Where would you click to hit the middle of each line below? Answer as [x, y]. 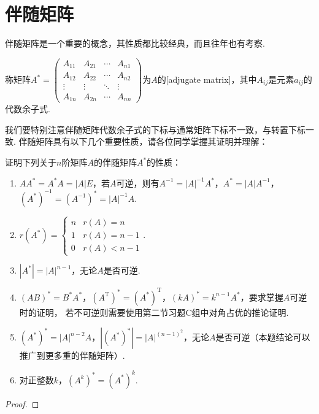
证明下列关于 [31, 162]
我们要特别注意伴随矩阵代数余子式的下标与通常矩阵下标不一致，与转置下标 [155, 129]
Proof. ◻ [22, 403]
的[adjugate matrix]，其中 [207, 79]
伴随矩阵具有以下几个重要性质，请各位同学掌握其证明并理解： [143, 141]
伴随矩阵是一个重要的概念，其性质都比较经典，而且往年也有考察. [135, 43]
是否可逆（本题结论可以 [263, 337]
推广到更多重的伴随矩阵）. [72, 355]
